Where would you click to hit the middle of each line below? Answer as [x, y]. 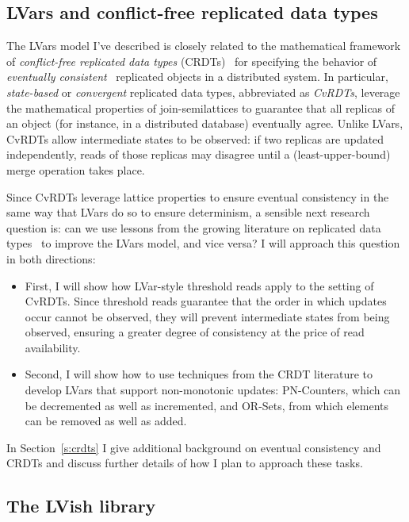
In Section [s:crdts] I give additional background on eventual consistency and [194, 447]
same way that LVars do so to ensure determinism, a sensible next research [188, 212]
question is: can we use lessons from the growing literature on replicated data [194, 227]
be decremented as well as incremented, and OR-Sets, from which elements [207, 405]
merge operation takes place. [76, 169]
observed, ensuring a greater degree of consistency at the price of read [195, 332]
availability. [53, 347]
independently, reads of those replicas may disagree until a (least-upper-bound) [199, 154]
